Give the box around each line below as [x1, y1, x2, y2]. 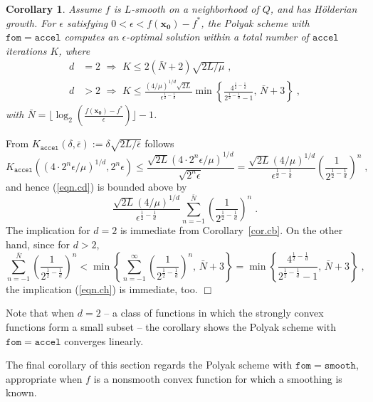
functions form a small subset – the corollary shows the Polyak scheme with [6, 319, 336, 334]
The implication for [6, 223, 90, 238]
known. [6, 385, 37, 400]
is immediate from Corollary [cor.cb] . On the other [120, 223, 343, 238]
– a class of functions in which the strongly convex [104, 305, 324, 320]
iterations [6, 43, 47, 58]
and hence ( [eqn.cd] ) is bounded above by [6, 179, 187, 194]
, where [58, 43, 90, 58]
